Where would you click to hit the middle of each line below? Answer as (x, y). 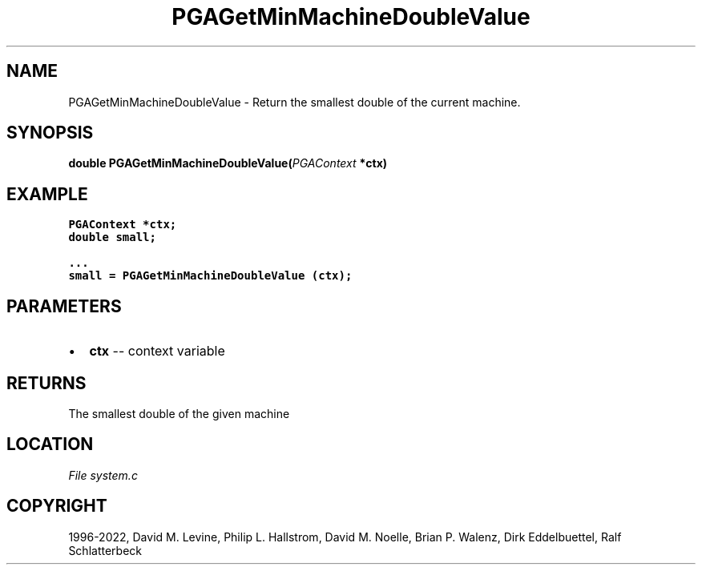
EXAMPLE (47, 194)
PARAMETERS (64, 306)
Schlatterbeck (105, 550)
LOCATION (50, 444)
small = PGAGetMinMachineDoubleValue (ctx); (210, 276)
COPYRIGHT (57, 506)
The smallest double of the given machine (179, 413)
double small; (112, 237)
